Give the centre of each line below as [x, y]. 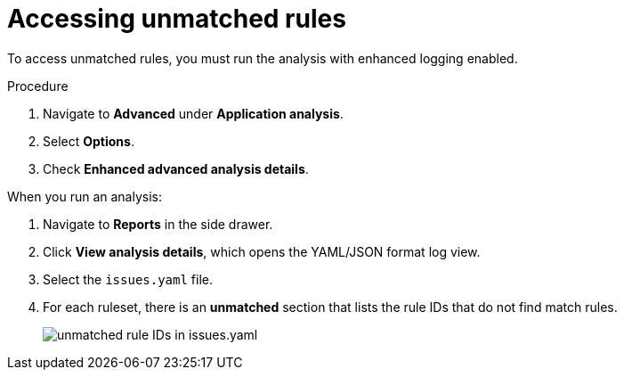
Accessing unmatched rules [177, 19]
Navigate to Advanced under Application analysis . [193, 113]
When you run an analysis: [85, 196]
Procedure [38, 86]
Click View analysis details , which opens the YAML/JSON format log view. [262, 251]
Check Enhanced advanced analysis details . [176, 168]
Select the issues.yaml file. [128, 279]
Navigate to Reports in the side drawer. [158, 224]
